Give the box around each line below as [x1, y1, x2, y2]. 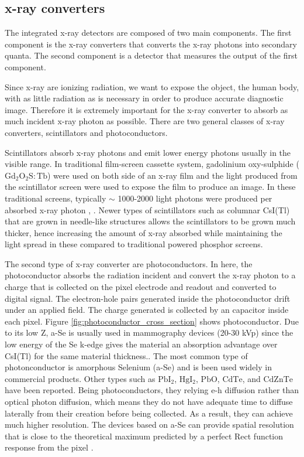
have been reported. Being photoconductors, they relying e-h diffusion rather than [5, 384, 299, 396]
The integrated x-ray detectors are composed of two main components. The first [5, 26, 292, 39]
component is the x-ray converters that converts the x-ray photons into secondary [5, 37, 297, 50]
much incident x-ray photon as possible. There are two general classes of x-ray [5, 115, 285, 127]
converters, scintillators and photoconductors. [5, 126, 168, 138]
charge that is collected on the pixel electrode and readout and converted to [5, 281, 277, 293]
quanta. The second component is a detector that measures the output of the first [5, 49, 298, 62]
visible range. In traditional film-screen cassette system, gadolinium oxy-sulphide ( [5, 158, 299, 170]
